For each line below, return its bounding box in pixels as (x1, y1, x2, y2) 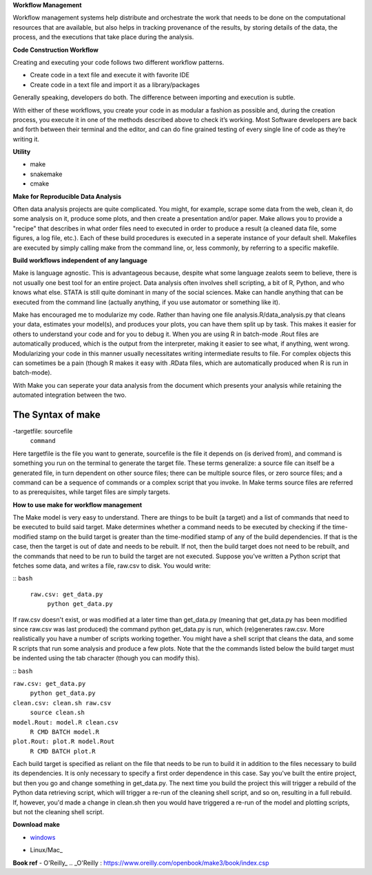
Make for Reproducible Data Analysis (12, 192, 122, 200)
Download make (12, 820, 60, 829)
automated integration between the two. (12, 391, 127, 400)
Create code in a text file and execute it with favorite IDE (30, 71, 189, 79)
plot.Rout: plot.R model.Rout (12, 738, 115, 745)
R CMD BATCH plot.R (30, 747, 96, 755)
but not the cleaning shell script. (12, 808, 105, 816)
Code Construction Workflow (12, 46, 99, 54)
